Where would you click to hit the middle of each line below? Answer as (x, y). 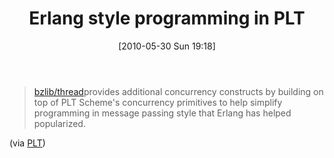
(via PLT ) (27, 143)
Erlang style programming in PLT (167, 18)
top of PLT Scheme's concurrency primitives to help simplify (158, 102)
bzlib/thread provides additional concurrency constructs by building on (178, 91)
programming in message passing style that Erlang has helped (162, 113)
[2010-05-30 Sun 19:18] (167, 46)
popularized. (59, 123)
